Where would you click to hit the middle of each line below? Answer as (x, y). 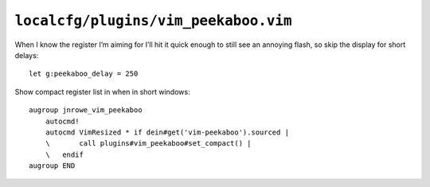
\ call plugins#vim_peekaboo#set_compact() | (148, 144)
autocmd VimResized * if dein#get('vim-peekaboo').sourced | (167, 132)
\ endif (64, 154)
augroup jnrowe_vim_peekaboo (86, 110)
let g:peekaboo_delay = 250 (84, 74)
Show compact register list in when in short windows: (102, 92)
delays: (27, 55)
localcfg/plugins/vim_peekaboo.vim (153, 21)
